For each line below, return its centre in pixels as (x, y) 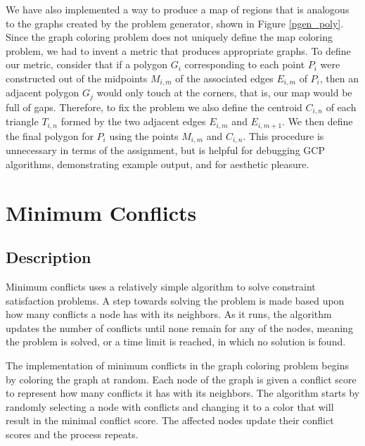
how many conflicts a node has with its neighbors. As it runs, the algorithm (169, 314)
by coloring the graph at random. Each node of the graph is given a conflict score (181, 379)
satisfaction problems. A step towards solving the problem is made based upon (175, 300)
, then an (339, 78)
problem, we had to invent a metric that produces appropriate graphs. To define (178, 50)
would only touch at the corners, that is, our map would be (224, 93)
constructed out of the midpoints (77, 78)
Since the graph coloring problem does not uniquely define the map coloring (169, 37)
